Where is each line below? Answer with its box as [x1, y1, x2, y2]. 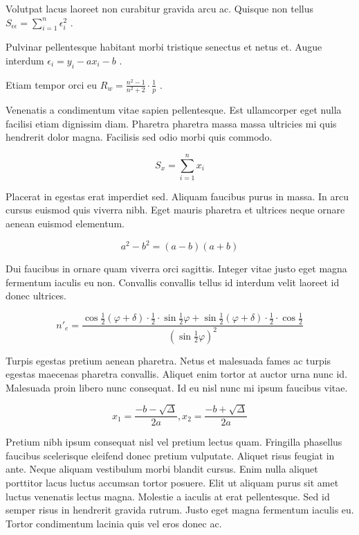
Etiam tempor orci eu [6, 77, 98, 91]
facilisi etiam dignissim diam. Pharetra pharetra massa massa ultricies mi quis [6, 116, 337, 130]
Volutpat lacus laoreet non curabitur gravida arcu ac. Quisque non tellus [6, 1, 313, 15]
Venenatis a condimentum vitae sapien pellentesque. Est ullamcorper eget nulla [6, 102, 342, 116]
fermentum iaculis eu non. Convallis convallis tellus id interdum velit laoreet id [6, 274, 340, 289]
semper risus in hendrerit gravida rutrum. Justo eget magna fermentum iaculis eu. [6, 502, 354, 517]
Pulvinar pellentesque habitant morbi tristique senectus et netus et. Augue [6, 40, 322, 54]
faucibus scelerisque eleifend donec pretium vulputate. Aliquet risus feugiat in [6, 448, 335, 462]
